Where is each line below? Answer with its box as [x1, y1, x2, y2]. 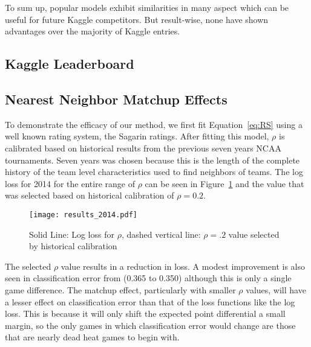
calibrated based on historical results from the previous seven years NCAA [5, 141, 281, 154]
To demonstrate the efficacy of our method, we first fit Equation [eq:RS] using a [5, 118, 303, 130]
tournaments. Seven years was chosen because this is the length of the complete [5, 153, 300, 166]
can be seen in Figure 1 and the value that [145, 177, 304, 189]
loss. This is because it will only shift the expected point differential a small [5, 307, 286, 320]
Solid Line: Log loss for [29, 228, 114, 240]
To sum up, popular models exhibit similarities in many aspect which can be [5, 1, 289, 13]
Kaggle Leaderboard [5, 54, 134, 73]
